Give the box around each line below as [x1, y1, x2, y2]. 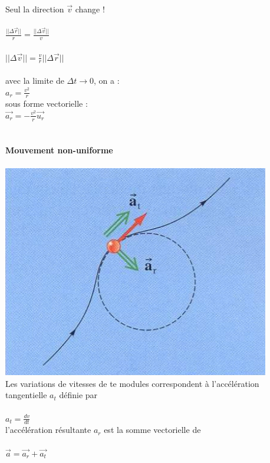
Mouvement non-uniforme [5, 144, 113, 156]
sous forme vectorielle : [5, 97, 88, 110]
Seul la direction [5, 3, 64, 15]
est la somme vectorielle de [104, 423, 201, 436]
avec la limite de [5, 74, 64, 86]
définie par [59, 389, 98, 401]
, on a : [94, 74, 120, 86]
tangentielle [5, 389, 47, 401]
